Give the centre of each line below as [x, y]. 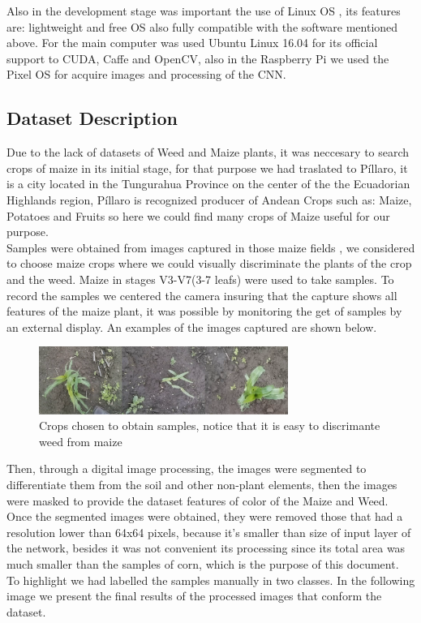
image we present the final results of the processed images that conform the [194, 596]
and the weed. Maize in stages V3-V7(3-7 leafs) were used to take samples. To [200, 279]
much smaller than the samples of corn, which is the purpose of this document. [203, 564]
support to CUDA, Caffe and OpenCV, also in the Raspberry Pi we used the [198, 58]
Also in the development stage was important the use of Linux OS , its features [204, 11]
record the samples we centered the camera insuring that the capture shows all [202, 295]
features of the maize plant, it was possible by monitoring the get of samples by [204, 311]
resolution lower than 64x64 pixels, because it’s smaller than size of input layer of [209, 532]
